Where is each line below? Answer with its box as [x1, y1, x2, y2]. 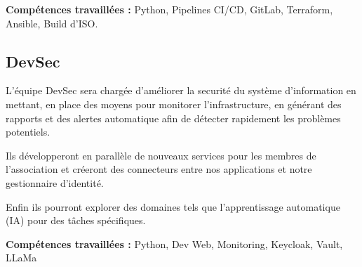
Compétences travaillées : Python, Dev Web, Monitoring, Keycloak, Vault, [6, 236, 343, 251]
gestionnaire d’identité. [6, 175, 104, 190]
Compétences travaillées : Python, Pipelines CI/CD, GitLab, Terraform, [6, 2, 333, 16]
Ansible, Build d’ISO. [6, 15, 98, 30]
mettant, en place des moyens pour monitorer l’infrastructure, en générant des [6, 96, 342, 111]
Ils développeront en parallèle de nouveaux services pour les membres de [6, 148, 316, 162]
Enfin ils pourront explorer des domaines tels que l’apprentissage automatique [6, 199, 340, 214]
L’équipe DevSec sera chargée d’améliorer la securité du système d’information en [6, 83, 356, 98]
